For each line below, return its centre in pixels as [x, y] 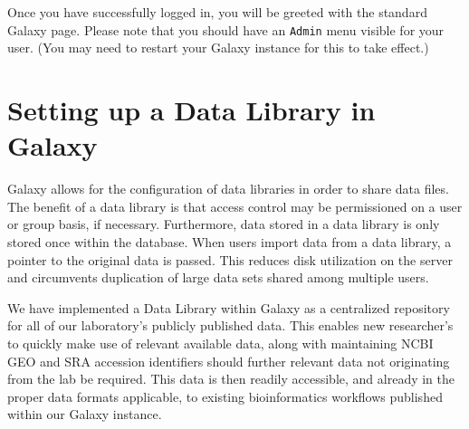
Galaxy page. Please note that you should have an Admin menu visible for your [226, 29]
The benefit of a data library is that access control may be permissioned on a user [235, 206]
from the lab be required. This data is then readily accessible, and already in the [231, 379]
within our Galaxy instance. [85, 414]
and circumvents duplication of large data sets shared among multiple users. [218, 277]
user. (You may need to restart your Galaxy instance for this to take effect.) [218, 48]
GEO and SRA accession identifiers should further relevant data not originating [229, 361]
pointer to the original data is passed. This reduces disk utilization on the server [230, 259]
